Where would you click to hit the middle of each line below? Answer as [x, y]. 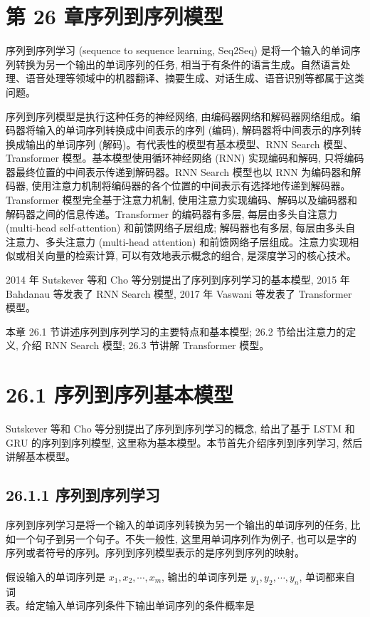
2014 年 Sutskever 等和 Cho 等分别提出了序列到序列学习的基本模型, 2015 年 [178, 280]
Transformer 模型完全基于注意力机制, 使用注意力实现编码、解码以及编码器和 [182, 200]
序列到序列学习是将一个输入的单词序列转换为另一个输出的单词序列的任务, [176, 525]
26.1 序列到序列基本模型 [120, 394]
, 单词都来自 [327, 576]
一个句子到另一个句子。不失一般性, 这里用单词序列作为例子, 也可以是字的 [186, 538]
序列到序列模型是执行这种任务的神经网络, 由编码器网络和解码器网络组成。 [178, 116]
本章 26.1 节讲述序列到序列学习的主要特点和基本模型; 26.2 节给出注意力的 [176, 331]
